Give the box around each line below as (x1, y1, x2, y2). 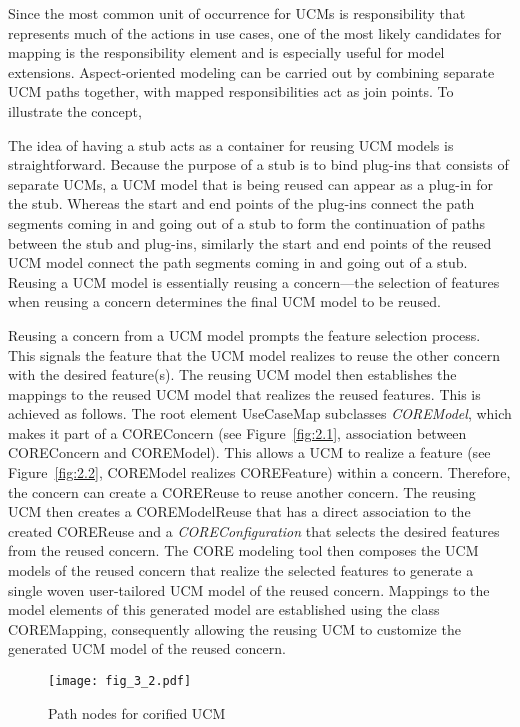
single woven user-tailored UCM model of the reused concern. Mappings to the (8, 579, 490, 600)
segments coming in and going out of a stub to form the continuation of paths (8, 212, 486, 233)
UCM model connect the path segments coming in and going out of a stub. (8, 252, 468, 273)
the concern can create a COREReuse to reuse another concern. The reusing (8, 481, 476, 502)
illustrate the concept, (8, 100, 142, 121)
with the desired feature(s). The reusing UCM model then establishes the (8, 364, 457, 385)
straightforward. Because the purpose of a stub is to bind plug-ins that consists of (8, 154, 509, 175)
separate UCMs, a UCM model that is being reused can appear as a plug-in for (8, 173, 494, 194)
